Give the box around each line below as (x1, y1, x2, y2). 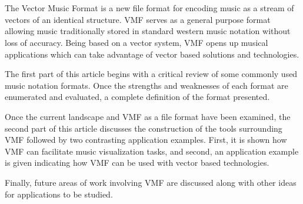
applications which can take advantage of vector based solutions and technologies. (5, 48, 299, 60)
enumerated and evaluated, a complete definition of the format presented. (5, 91, 270, 103)
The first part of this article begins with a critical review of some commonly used (5, 68, 298, 80)
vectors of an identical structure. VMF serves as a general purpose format (5, 13, 271, 25)
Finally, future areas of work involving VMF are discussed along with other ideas (5, 176, 297, 188)
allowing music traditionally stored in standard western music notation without (5, 25, 291, 37)
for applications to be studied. (5, 188, 113, 200)
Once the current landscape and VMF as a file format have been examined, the (5, 110, 291, 122)
